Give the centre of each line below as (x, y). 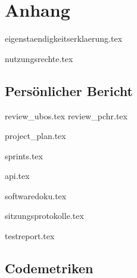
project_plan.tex (35, 136)
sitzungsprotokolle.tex (44, 216)
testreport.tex (30, 236)
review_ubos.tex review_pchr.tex (66, 115)
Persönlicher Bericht (69, 90)
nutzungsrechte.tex (39, 58)
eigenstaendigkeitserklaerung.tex (64, 38)
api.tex (17, 176)
